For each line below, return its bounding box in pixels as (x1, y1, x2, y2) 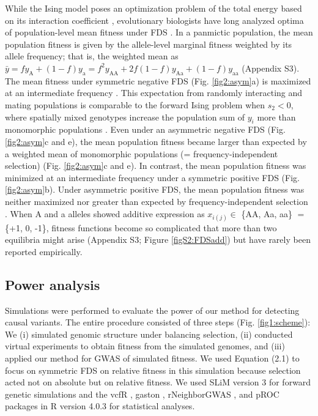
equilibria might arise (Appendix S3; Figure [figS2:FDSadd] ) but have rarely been (5, 233, 311, 246)
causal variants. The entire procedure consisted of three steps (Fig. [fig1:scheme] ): (5, 316, 311, 329)
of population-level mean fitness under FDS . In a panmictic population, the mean (5, 26, 313, 39)
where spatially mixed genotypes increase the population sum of (5, 110, 245, 123)
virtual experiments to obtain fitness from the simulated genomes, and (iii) (5, 340, 285, 352)
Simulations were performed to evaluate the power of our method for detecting (5, 303, 300, 316)
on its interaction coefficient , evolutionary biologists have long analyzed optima (5, 13, 304, 26)
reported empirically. (5, 245, 83, 258)
